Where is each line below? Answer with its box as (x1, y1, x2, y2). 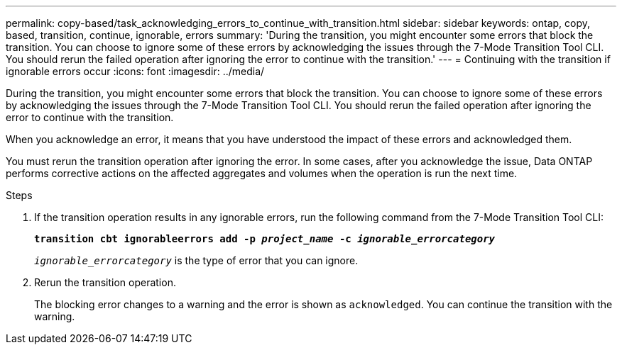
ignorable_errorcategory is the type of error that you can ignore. (34, 254, 359, 266)
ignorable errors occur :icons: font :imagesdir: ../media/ (6, 65, 265, 77)
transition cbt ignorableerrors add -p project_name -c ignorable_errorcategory (34, 233, 496, 244)
